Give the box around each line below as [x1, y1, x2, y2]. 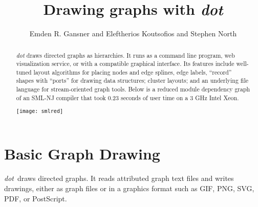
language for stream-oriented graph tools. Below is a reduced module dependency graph [16, 85, 250, 94]
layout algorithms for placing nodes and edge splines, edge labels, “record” [33, 67, 232, 76]
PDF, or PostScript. [4, 193, 67, 203]
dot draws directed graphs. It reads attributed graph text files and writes [4, 173, 234, 183]
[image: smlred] [16, 108, 63, 114]
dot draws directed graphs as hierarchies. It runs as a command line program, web [16, 51, 235, 59]
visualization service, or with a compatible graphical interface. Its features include [16, 59, 234, 68]
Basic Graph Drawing [4, 143, 160, 164]
